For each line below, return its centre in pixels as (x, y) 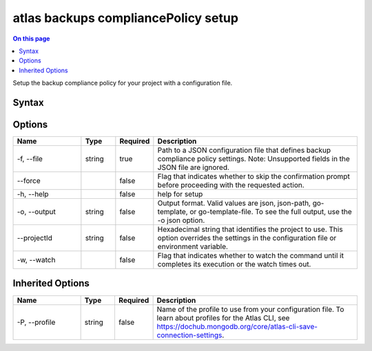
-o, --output (37, 212)
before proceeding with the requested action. (231, 185)
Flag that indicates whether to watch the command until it (251, 256)
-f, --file (30, 159)
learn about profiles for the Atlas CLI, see (223, 318)
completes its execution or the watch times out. (234, 264)
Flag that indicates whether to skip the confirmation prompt (254, 177)
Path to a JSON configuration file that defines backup (244, 150)
